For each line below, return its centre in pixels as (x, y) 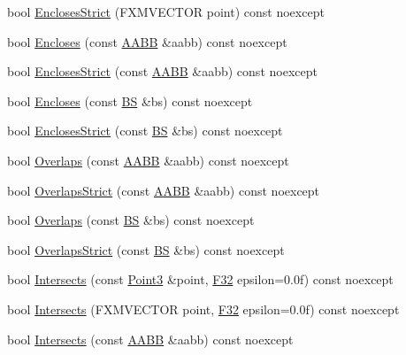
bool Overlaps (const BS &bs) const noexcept (131, 220)
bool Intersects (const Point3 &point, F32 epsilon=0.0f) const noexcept (200, 279)
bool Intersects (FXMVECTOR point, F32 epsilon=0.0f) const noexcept (203, 309)
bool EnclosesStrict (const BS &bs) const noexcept (145, 131)
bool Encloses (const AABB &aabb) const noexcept (147, 41)
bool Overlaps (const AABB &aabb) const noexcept (148, 160)
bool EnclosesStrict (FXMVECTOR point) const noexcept (166, 12)
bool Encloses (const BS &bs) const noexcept (130, 100)
